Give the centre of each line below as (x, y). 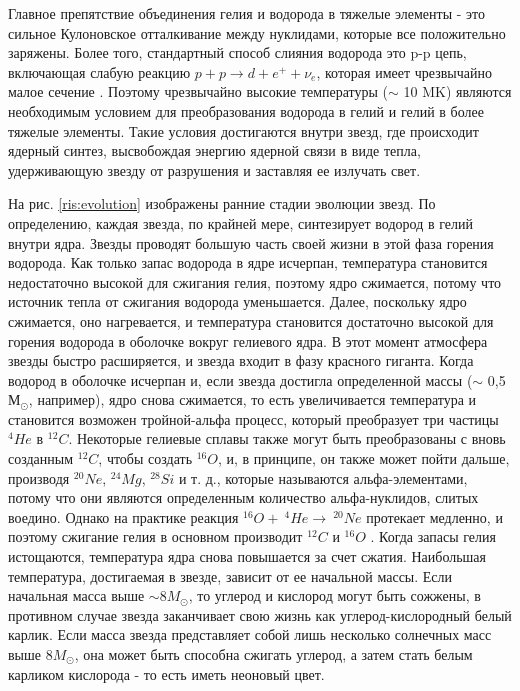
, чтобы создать (145, 458)
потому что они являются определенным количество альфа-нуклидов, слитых (243, 497)
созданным (41, 458)
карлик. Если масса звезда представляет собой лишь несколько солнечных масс (250, 634)
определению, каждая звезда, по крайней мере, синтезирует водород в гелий (240, 222)
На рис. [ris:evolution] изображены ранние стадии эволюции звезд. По (222, 203)
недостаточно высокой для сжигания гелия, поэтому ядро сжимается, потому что (255, 281)
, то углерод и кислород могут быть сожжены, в (334, 595)
